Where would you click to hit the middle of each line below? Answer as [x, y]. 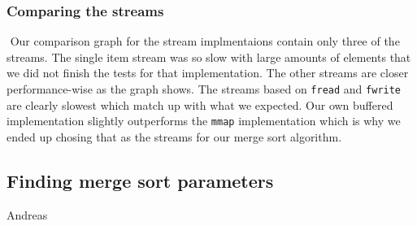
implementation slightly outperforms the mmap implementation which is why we [204, 121]
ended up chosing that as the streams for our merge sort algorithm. [174, 136]
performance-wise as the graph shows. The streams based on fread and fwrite [204, 89]
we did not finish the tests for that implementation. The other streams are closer [208, 73]
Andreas [27, 214]
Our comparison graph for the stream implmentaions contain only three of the [205, 41]
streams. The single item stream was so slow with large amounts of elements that [209, 57]
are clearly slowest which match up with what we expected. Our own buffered [200, 104]
